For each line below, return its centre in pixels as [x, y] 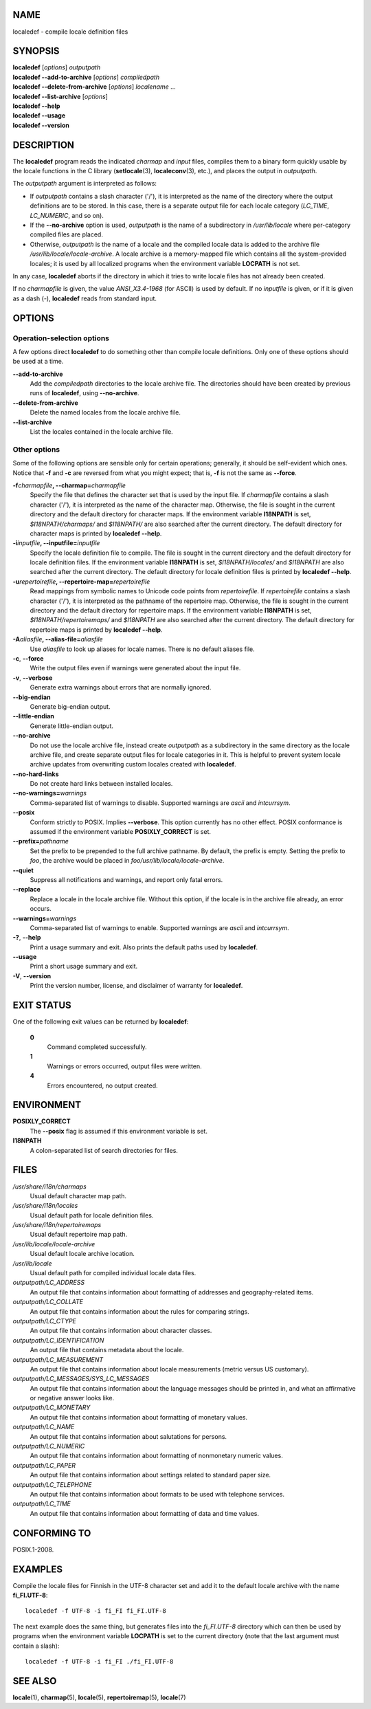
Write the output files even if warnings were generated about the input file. [135, 668]
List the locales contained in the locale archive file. [101, 432]
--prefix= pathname [41, 841]
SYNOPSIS [36, 51]
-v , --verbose [33, 678]
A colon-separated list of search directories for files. [104, 1150]
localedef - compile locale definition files [70, 32]
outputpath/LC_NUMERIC [49, 1446]
